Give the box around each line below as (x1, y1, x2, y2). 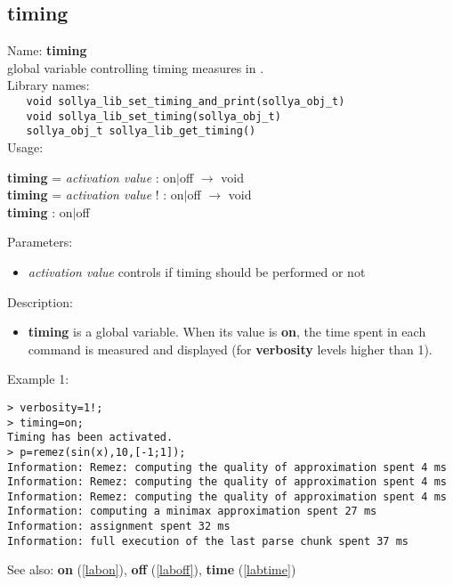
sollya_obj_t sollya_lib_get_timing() (26, 125, 256, 138)
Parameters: (7, 232, 73, 251)
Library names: (7, 76, 90, 94)
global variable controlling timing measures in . (7, 58, 264, 77)
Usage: (7, 137, 44, 156)
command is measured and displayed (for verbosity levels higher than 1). (28, 339, 433, 358)
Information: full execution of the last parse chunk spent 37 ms (7, 534, 409, 548)
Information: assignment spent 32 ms (7, 520, 231, 533)
